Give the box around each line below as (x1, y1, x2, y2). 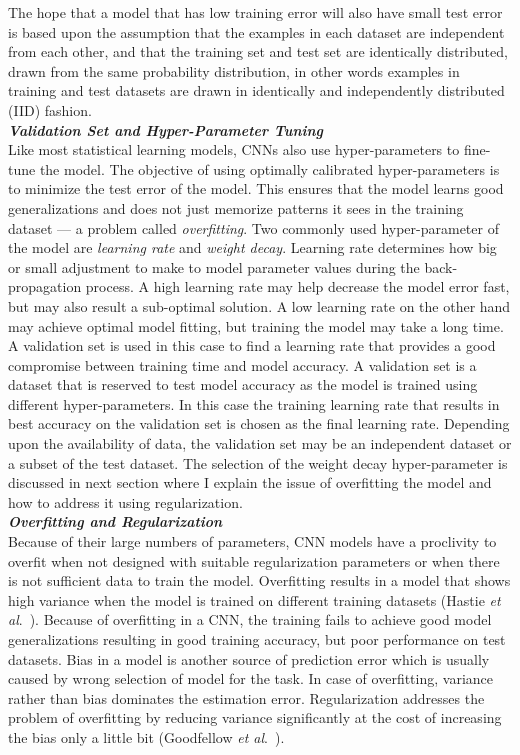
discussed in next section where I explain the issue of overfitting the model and (8, 472, 492, 493)
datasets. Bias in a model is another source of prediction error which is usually (8, 648, 490, 669)
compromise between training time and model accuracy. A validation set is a (8, 354, 477, 375)
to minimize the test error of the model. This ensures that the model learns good (8, 178, 504, 199)
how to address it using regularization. (8, 491, 243, 512)
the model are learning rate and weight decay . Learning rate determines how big (8, 237, 497, 258)
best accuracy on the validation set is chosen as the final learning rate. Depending (8, 413, 510, 434)
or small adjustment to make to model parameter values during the (8, 256, 420, 277)
